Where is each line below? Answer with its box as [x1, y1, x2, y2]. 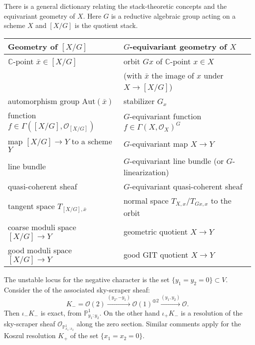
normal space [123, 194, 169, 206]
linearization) [123, 166, 169, 178]
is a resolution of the [180, 307, 243, 318]
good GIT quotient [123, 248, 189, 260]
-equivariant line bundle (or [129, 155, 224, 166]
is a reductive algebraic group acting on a [111, 10, 236, 21]
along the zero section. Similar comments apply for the [76, 318, 241, 329]
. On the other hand [99, 307, 160, 318]
